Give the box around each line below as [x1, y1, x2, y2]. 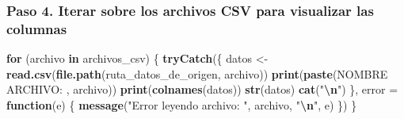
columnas [6, 18, 67, 38]
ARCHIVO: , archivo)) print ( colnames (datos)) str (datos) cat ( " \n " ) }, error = [6, 81, 398, 98]
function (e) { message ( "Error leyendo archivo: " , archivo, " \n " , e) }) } [6, 96, 357, 113]
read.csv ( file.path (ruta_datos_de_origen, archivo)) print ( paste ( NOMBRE [6, 65, 388, 82]
